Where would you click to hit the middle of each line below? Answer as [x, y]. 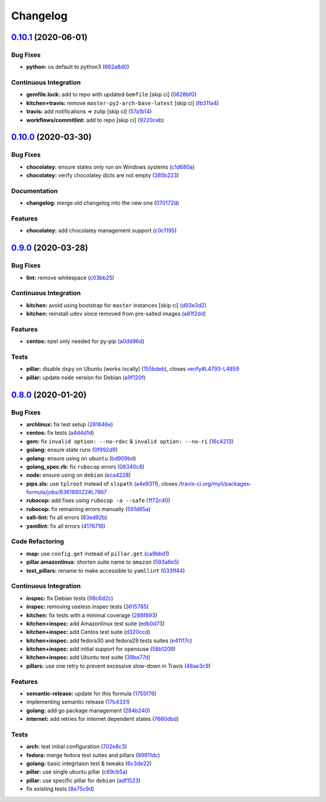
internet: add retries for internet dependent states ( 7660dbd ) [103, 719]
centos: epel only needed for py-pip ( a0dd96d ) [85, 341]
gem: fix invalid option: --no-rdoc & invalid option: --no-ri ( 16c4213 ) [130, 441]
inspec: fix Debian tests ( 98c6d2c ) [70, 598]
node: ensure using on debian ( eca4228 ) [78, 475]
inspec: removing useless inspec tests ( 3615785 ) [88, 607]
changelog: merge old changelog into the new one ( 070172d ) [103, 203]
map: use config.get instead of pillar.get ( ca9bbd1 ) [98, 553]
